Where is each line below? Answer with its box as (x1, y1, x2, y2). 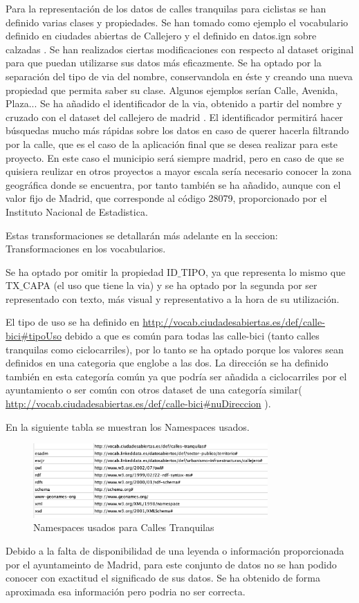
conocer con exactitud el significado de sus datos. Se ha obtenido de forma (6, 570, 320, 585)
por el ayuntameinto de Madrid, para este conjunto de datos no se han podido (6, 557, 337, 571)
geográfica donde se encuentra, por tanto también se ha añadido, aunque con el (6, 177, 341, 192)
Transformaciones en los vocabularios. (6, 241, 166, 256)
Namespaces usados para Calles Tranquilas (33, 520, 214, 535)
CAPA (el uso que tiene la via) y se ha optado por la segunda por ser (23, 278, 317, 293)
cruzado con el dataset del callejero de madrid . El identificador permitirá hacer (6, 109, 343, 124)
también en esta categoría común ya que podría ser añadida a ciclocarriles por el (6, 369, 347, 383)
